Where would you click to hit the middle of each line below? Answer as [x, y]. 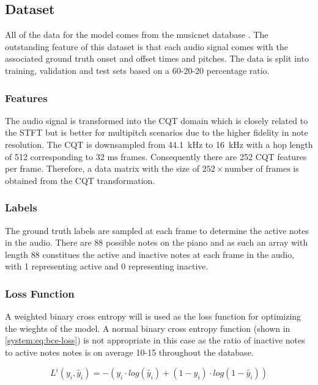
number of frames [257, 170]
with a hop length [279, 144]
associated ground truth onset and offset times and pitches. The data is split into [157, 58]
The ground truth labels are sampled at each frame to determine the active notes [157, 230]
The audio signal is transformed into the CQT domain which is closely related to [157, 120]
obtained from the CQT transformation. [80, 180]
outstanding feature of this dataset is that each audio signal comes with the [146, 46]
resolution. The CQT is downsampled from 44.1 [94, 144]
